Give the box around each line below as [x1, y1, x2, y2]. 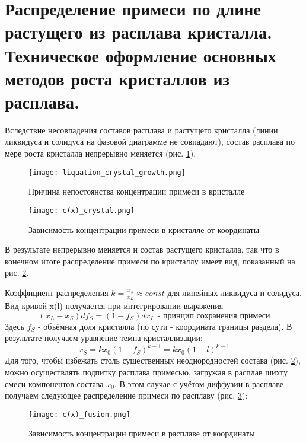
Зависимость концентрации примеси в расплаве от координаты [28, 427, 255, 439]
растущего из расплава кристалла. [5, 20, 272, 44]
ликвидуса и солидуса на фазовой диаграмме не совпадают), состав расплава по [5, 135, 295, 148]
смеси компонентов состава [5, 377, 104, 390]
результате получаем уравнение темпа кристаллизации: [5, 332, 203, 344]
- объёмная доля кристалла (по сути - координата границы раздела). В [37, 320, 292, 332]
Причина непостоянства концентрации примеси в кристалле [28, 185, 245, 197]
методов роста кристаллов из [5, 66, 230, 90]
